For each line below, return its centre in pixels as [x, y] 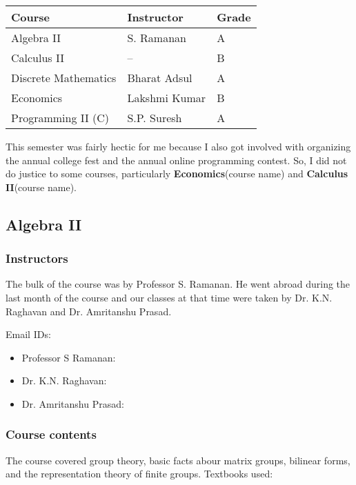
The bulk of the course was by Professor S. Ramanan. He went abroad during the [178, 284]
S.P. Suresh [155, 118]
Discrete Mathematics [64, 78]
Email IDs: [28, 334]
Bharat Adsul [160, 78]
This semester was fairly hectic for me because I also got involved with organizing [178, 146]
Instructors [37, 258]
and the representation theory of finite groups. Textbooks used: [139, 474]
